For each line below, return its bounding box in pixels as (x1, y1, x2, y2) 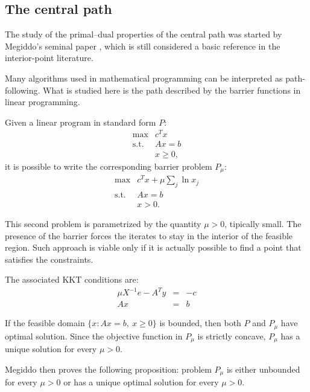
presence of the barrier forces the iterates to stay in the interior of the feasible (5, 229, 293, 242)
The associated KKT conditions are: (5, 273, 139, 286)
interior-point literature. (5, 51, 93, 64)
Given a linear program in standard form (5, 115, 156, 128)
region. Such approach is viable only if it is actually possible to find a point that (5, 241, 302, 254)
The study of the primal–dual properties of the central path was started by (5, 28, 282, 40)
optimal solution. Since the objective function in (5, 329, 183, 342)
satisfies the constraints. (5, 252, 93, 265)
